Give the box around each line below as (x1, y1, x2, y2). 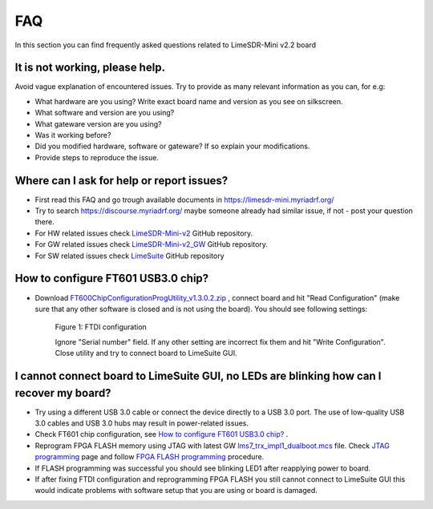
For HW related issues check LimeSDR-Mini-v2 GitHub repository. (34, 228, 253, 238)
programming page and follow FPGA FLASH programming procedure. (34, 452, 265, 462)
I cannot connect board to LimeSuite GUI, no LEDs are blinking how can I (14, 369, 382, 382)
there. (34, 217, 55, 227)
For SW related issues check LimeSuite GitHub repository (34, 251, 225, 261)
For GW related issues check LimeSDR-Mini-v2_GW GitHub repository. (34, 240, 269, 249)
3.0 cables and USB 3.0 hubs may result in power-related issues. (34, 418, 249, 428)
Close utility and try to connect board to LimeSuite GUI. (55, 349, 237, 358)
